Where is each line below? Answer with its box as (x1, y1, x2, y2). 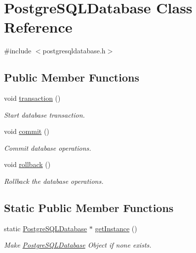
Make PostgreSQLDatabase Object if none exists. (4, 240, 152, 250)
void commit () (4, 126, 49, 136)
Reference (4, 17, 73, 37)
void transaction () (4, 93, 61, 103)
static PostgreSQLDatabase (4, 223, 87, 233)
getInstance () (95, 223, 137, 233)
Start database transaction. (4, 109, 85, 120)
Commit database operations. (4, 142, 91, 153)
